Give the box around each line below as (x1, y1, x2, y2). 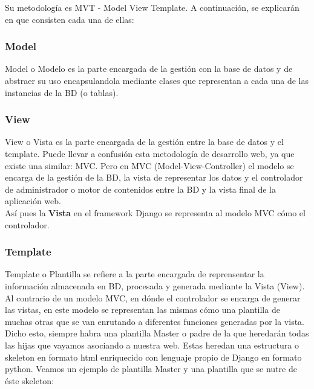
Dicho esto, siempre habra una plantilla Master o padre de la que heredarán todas (5, 327, 309, 339)
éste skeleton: (5, 374, 54, 387)
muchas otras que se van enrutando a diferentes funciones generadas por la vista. (5, 315, 304, 327)
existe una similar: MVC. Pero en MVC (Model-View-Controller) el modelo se (5, 159, 294, 172)
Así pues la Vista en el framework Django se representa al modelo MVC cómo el (5, 206, 306, 219)
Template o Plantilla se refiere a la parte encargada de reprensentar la (5, 268, 264, 280)
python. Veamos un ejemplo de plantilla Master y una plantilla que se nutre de (5, 362, 297, 375)
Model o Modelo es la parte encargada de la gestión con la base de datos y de (5, 62, 293, 75)
